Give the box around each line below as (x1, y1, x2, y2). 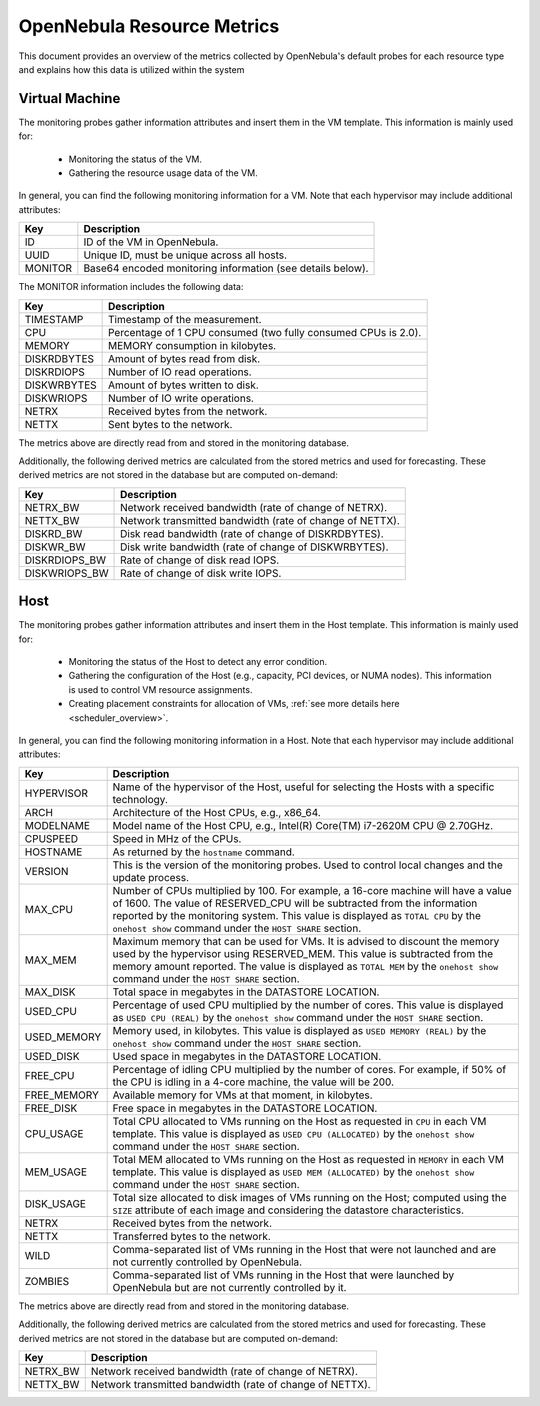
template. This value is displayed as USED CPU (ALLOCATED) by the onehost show (112, 1126, 475, 1140)
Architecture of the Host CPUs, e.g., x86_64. (112, 805, 322, 819)
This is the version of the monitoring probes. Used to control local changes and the (112, 858, 504, 872)
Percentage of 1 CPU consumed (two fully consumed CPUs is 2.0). (107, 325, 422, 339)
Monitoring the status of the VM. (68, 153, 202, 165)
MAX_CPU (24, 902, 74, 916)
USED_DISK (24, 1049, 80, 1063)
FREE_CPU (24, 1068, 75, 1082)
